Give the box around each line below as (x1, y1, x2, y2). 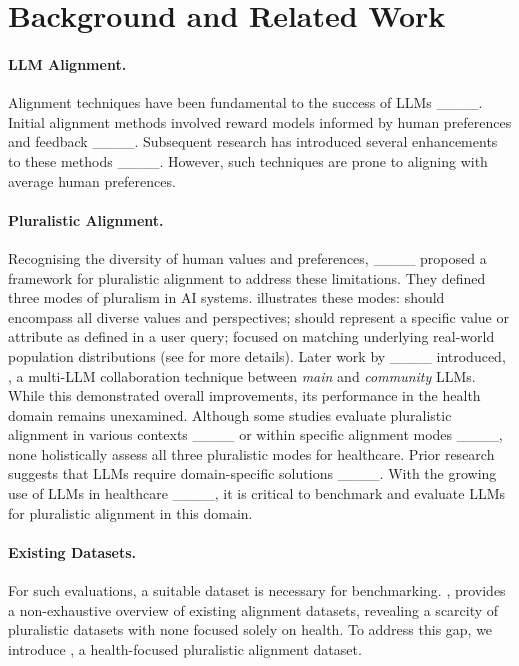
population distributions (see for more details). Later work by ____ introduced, (8, 345, 506, 366)
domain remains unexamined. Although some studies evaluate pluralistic (8, 404, 452, 425)
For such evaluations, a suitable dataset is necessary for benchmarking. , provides (8, 580, 506, 601)
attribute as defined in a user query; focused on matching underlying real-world (8, 326, 495, 347)
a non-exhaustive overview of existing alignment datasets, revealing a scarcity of (8, 599, 499, 620)
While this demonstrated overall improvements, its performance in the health (8, 385, 481, 406)
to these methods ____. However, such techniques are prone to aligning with (8, 150, 488, 171)
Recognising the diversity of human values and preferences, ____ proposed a (8, 247, 487, 268)
